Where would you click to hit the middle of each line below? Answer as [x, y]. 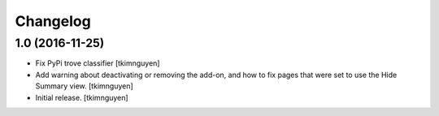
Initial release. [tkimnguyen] [82, 97]
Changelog [53, 21]
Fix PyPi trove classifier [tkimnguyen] [98, 63]
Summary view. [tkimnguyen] [84, 86]
